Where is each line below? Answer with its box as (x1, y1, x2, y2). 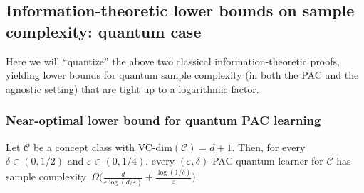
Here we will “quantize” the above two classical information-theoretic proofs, (6, 53, 340, 68)
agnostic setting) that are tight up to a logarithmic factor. (6, 81, 259, 96)
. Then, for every (232, 139, 306, 154)
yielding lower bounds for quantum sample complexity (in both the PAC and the (6, 67, 359, 82)
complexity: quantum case (6, 20, 202, 42)
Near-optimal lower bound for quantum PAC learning (6, 111, 321, 129)
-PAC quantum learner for (209, 153, 323, 168)
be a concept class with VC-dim (33, 139, 172, 154)
